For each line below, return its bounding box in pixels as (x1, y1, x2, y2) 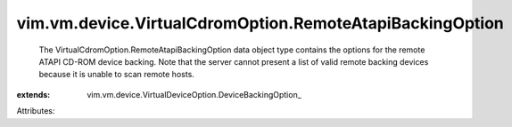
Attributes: (16, 106, 55, 116)
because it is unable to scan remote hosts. (38, 69, 195, 80)
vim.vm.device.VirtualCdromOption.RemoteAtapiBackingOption (16, 13, 504, 33)
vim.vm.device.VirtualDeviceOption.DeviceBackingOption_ (87, 89, 302, 99)
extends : (16, 89, 51, 99)
